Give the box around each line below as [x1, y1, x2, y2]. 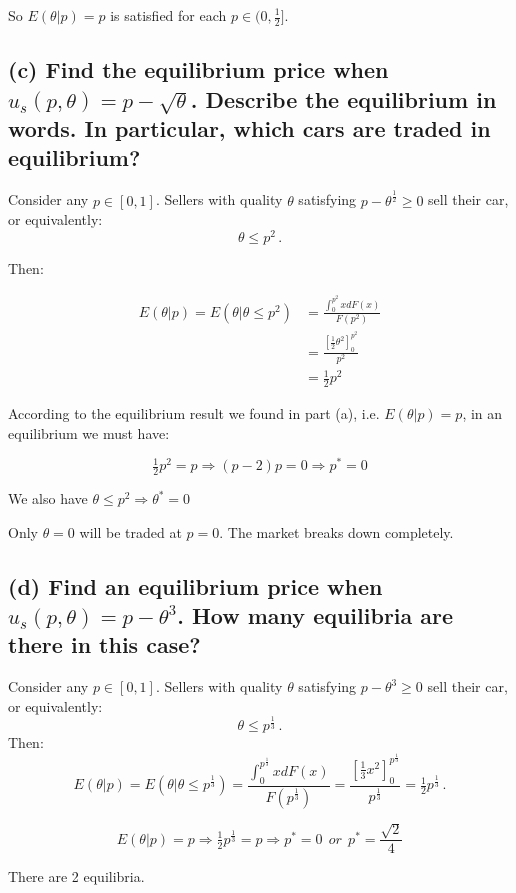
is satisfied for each [110, 5, 227, 25]
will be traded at [79, 521, 182, 542]
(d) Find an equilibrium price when [8, 570, 383, 601]
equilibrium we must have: [8, 422, 170, 443]
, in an [462, 403, 503, 424]
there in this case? [8, 629, 201, 660]
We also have [8, 488, 88, 509]
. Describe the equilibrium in [190, 83, 497, 114]
